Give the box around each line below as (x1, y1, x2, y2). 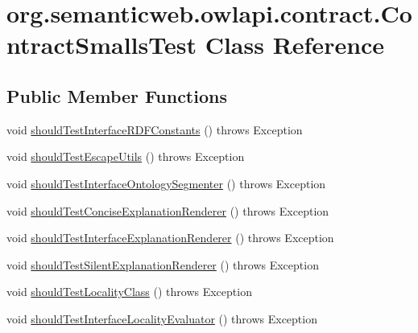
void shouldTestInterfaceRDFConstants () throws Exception (6, 121, 303, 138)
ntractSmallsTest (6, 28, 197, 61)
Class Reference (205, 28, 385, 61)
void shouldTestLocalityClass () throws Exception (6, 283, 252, 300)
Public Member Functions (6, 83, 227, 108)
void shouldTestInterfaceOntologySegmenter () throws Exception (6, 175, 326, 191)
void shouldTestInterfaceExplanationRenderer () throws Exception (6, 229, 334, 246)
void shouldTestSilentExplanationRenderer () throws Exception (6, 256, 319, 273)
